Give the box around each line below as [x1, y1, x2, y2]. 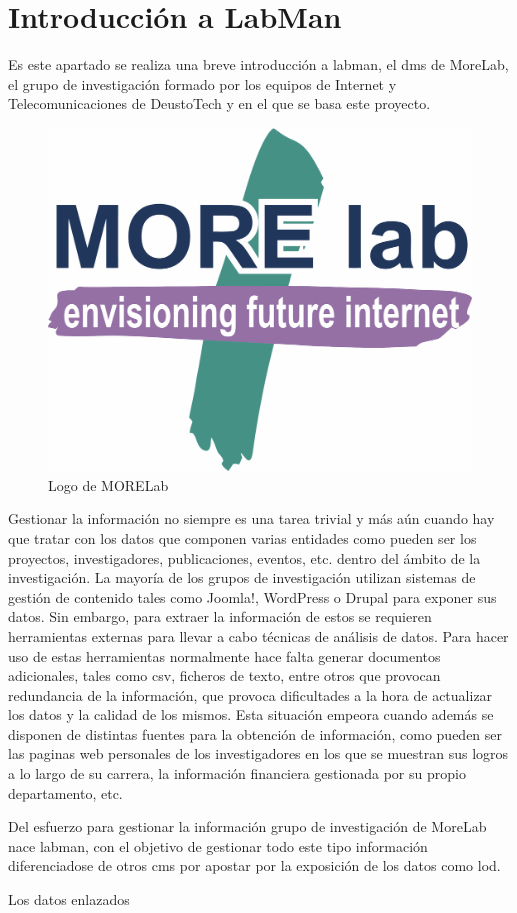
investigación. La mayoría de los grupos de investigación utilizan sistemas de [8, 567, 476, 588]
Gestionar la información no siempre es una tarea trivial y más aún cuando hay [8, 508, 495, 529]
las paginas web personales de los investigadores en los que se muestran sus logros [8, 743, 509, 764]
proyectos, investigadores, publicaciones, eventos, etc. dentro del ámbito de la [8, 547, 481, 568]
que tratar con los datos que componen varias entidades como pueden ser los [8, 527, 477, 548]
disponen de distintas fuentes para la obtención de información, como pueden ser [8, 723, 503, 744]
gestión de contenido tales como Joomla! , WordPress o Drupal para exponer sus [8, 586, 497, 607]
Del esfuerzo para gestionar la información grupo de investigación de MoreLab [8, 816, 487, 837]
